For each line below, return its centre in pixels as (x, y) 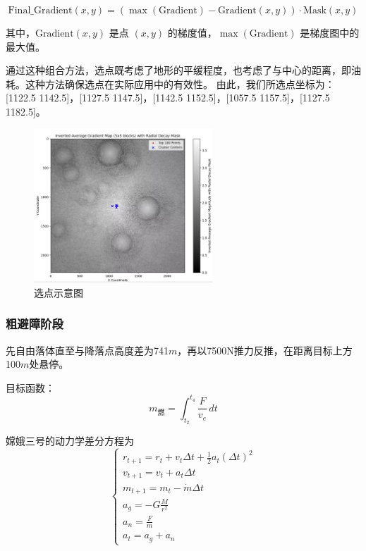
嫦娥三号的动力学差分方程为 (70, 441)
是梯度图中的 (330, 32)
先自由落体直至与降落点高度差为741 (87, 350)
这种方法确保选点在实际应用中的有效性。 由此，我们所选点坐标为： (180, 83)
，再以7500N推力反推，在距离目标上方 (265, 350)
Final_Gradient (40, 11)
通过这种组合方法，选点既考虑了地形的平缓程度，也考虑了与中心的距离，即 (178, 70)
